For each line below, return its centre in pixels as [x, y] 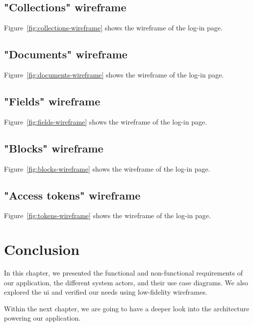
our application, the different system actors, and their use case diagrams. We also [126, 282]
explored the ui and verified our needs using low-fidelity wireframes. [106, 292]
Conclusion [42, 249]
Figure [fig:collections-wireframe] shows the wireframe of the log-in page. [113, 28]
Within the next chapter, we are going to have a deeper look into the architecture [127, 308]
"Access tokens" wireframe [72, 195]
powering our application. [42, 318]
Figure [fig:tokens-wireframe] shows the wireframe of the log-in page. [107, 215]
